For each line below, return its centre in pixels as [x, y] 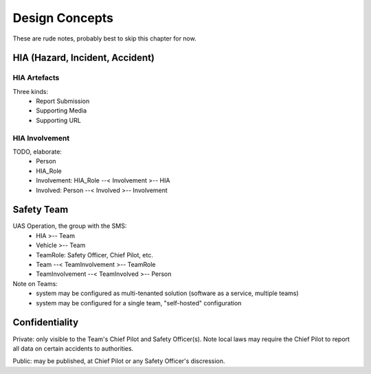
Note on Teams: [35, 283]
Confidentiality [46, 323]
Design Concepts [63, 18]
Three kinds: [30, 91]
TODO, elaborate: [37, 152]
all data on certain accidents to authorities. [73, 348]
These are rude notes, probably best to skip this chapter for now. [104, 38]
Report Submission [63, 101]
